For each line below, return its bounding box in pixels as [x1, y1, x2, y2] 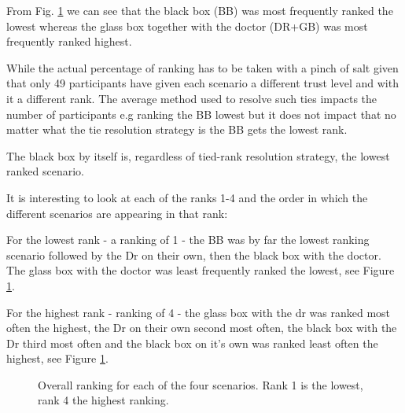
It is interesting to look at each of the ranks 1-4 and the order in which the [6, 189, 368, 205]
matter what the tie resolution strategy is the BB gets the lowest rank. [6, 121, 348, 138]
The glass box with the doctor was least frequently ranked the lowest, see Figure [6, 262, 395, 278]
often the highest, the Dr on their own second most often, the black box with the [6, 319, 397, 336]
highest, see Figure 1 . [6, 350, 109, 367]
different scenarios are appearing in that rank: [6, 205, 228, 221]
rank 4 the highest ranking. [38, 392, 169, 408]
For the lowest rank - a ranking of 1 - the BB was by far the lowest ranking [6, 231, 370, 248]
